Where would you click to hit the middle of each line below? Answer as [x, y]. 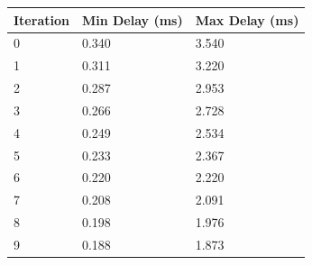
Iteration [41, 19]
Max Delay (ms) [247, 19]
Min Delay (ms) [132, 19]
